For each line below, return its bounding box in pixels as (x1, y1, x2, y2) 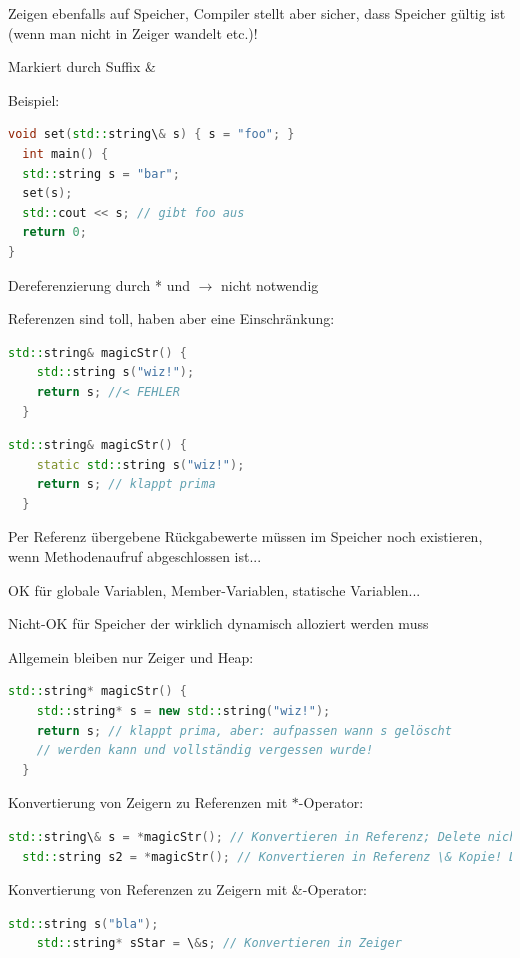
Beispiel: (8, 89, 60, 110)
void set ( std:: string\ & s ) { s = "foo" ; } (8, 127, 295, 142)
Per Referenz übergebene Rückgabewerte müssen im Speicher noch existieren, (8, 526, 483, 547)
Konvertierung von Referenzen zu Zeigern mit (8, 879, 288, 900)
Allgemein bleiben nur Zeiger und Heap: (8, 646, 254, 667)
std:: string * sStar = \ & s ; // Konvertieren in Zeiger (36, 936, 402, 951)
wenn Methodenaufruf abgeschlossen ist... (8, 546, 262, 567)
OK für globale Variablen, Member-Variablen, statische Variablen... (8, 579, 421, 600)
